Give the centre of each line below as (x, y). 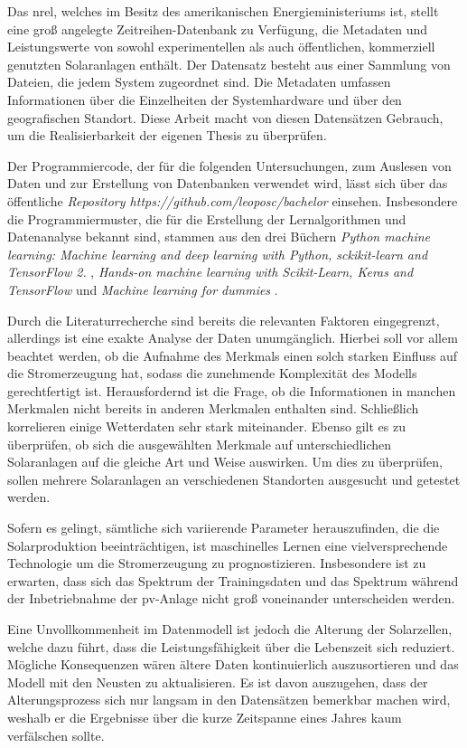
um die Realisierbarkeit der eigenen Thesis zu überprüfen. (167, 135)
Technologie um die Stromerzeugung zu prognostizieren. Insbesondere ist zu (217, 563)
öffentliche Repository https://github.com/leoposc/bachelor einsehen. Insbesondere (233, 200)
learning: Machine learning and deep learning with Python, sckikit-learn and (218, 254)
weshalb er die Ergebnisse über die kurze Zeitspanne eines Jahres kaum (205, 717)
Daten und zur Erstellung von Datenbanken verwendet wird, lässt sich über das (228, 183)
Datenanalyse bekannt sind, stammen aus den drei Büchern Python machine (219, 237)
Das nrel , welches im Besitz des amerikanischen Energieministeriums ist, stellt (223, 11)
